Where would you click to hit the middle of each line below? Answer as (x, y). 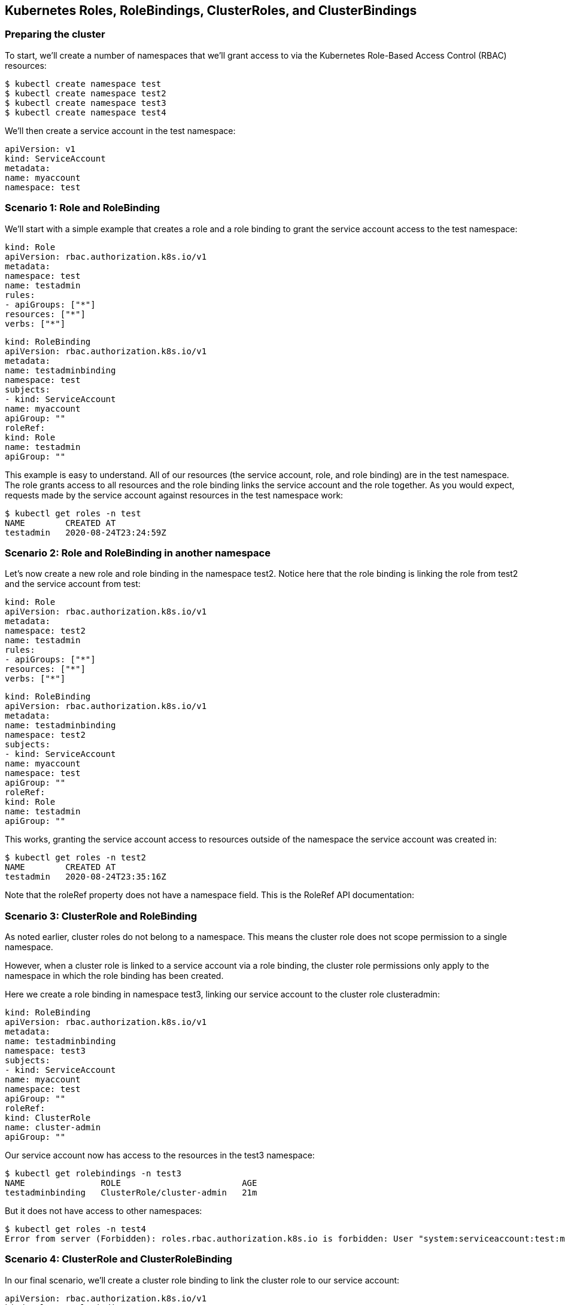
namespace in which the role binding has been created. (114, 976)
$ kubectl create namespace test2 (86, 93)
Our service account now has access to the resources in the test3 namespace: (160, 1155)
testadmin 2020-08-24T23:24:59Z (86, 532)
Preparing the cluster (55, 34)
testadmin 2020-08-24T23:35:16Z (86, 877)
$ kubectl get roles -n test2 (76, 858)
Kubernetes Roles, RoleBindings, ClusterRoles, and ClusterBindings (211, 10)
